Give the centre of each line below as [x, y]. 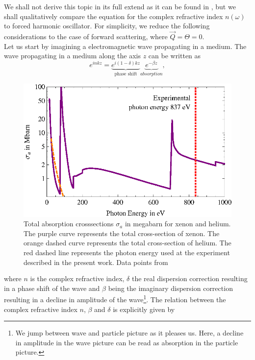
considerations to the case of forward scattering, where [86, 36]
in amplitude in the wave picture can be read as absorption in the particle [127, 342]
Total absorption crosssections [69, 224]
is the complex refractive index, [77, 278]
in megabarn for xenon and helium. [178, 224]
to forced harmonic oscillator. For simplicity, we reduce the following [107, 26]
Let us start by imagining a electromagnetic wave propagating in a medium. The [125, 46]
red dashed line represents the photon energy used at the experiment [127, 252]
